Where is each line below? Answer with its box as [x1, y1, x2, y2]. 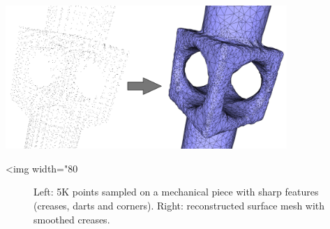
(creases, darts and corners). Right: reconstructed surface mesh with [33, 198, 325, 212]
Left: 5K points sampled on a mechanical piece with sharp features [33, 184, 319, 199]
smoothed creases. [33, 212, 110, 226]
